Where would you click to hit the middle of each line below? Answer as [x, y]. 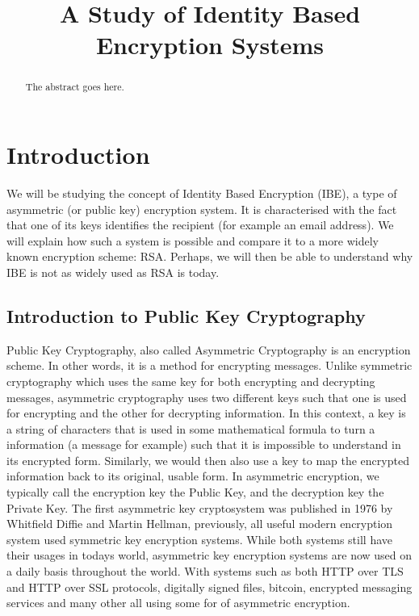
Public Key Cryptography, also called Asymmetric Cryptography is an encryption [209, 349]
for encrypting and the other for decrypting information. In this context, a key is [206, 413]
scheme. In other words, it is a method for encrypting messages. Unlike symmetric [209, 365]
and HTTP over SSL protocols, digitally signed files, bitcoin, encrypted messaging [209, 587]
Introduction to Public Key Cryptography [186, 315]
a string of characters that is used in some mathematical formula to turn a [191, 428]
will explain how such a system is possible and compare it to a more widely [193, 240]
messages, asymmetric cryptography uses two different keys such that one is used [207, 397]
